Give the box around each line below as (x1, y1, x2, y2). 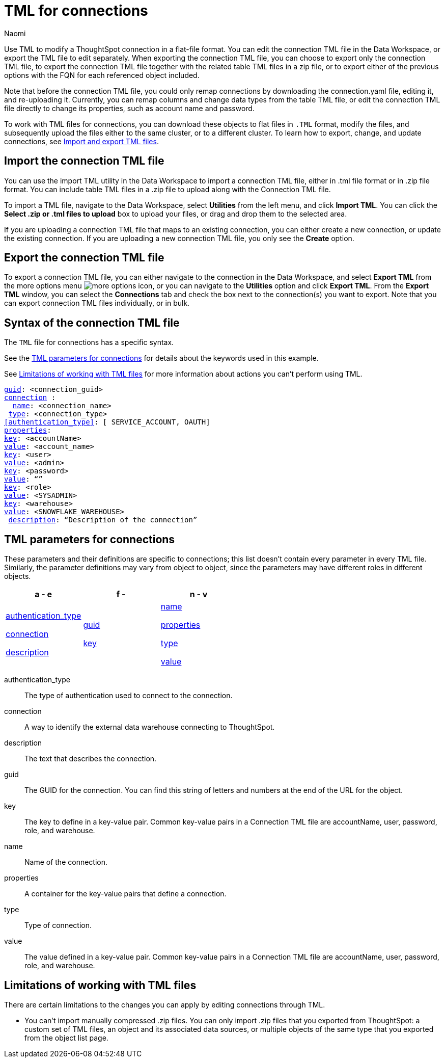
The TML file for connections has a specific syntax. (4, 338, 174, 347)
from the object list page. (24, 1033, 108, 1042)
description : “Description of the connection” (8, 516, 198, 524)
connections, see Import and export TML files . (4, 137, 159, 146)
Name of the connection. (24, 858, 108, 867)
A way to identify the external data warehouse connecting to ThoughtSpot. (24, 723, 275, 732)
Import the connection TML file (4, 154, 164, 168)
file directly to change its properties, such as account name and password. (4, 103, 255, 113)
